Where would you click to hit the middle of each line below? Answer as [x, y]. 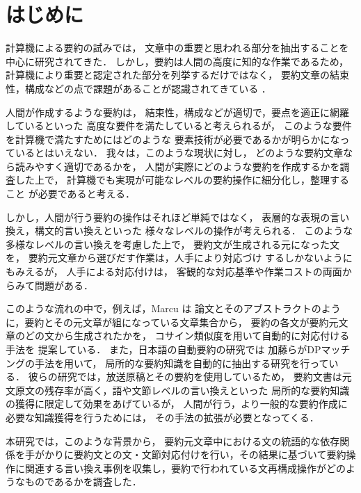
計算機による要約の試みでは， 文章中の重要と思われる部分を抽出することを [177, 48]
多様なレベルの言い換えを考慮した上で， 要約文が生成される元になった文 [173, 244]
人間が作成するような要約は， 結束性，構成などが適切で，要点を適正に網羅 [178, 112]
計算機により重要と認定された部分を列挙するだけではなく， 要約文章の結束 [177, 75]
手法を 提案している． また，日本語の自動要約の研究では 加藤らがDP [163, 349]
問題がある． [64, 285]
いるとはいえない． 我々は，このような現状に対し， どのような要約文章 [179, 153]
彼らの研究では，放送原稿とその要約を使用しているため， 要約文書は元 [190, 377]
